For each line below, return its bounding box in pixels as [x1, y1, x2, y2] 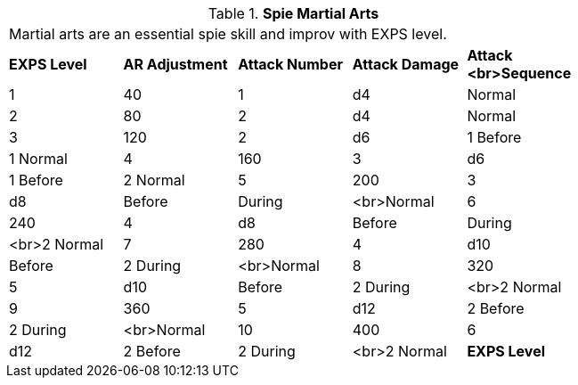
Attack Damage [352, 55, 460, 73]
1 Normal [9, 150, 68, 168]
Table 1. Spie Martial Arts [208, 4, 379, 22]
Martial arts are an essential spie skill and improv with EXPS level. [9, 25, 447, 43]
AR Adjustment [123, 55, 228, 73]
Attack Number [238, 55, 343, 73]
